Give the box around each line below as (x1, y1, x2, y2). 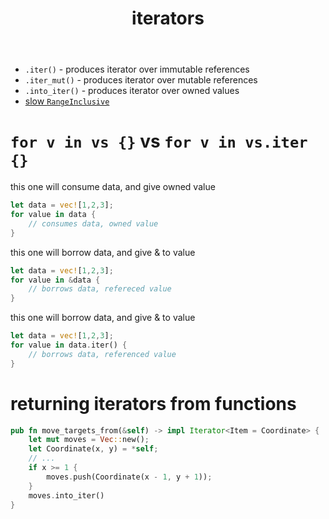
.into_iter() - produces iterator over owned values (24, 85, 240, 97)
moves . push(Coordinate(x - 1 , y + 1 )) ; (46, 472, 213, 482)
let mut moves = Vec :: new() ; (28, 435, 150, 445)
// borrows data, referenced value (28, 349, 177, 359)
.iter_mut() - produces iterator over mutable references (24, 74, 258, 86)
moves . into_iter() (28, 490, 105, 501)
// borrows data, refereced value (28, 284, 172, 294)
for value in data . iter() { (10, 340, 128, 350)
